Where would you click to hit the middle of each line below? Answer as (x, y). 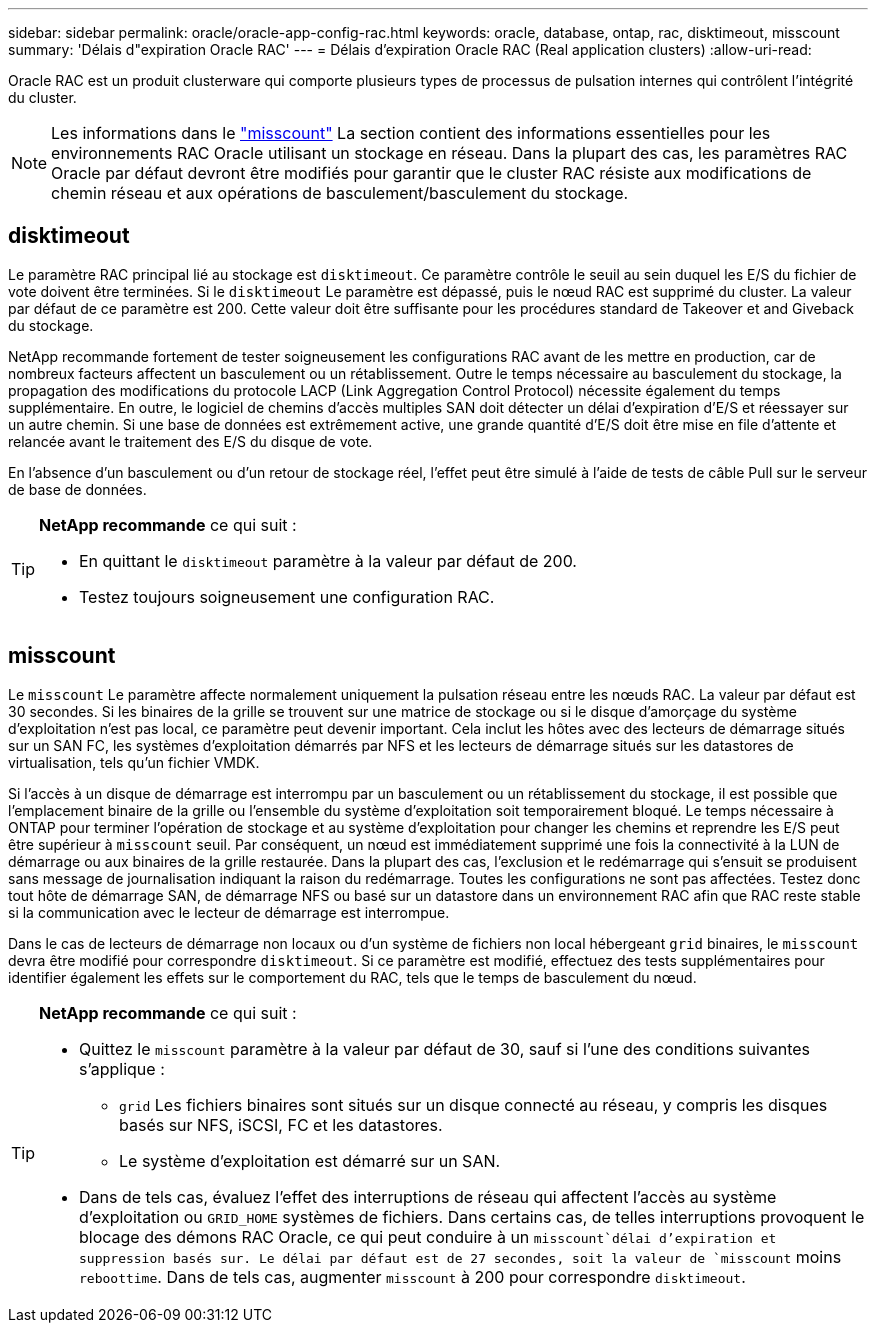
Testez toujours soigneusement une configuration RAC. (287, 596)
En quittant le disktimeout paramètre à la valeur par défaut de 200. (328, 560)
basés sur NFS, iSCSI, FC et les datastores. (281, 1124)
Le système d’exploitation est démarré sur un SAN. (310, 1160)
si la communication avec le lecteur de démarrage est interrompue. (229, 912)
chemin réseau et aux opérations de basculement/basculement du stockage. (340, 193)
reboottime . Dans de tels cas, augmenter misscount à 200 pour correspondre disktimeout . (412, 1276)
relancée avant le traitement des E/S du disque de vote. (190, 441)
